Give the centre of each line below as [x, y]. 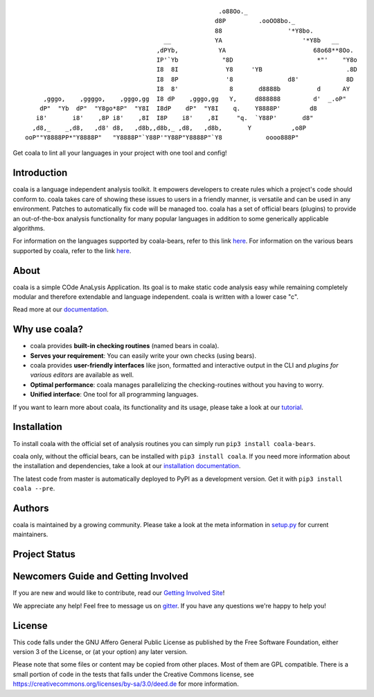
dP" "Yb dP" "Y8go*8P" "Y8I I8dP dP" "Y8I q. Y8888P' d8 [178, 108]
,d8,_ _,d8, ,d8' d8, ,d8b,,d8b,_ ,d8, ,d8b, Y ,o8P [169, 128]
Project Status [44, 554]
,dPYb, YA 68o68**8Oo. [255, 50]
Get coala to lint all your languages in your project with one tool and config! [120, 153]
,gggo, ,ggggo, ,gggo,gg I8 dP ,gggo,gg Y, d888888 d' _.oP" [195, 98]
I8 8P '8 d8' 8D [255, 79]
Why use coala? [48, 329]
